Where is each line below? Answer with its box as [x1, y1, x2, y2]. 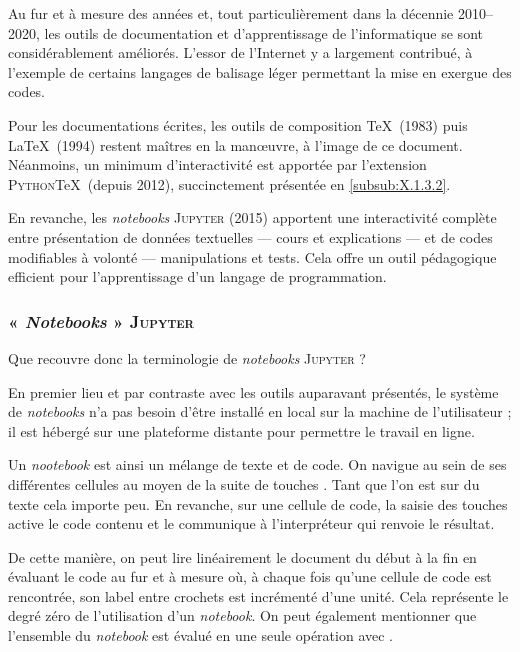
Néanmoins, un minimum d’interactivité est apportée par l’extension [8, 154, 427, 175]
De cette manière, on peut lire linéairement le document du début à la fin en [8, 546, 477, 567]
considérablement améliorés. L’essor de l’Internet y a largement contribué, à [8, 42, 473, 63]
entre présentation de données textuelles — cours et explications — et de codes [8, 226, 493, 247]
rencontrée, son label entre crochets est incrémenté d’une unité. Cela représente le [8, 585, 509, 606]
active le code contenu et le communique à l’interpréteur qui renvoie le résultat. [8, 513, 495, 534]
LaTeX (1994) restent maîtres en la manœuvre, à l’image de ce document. [8, 134, 463, 155]
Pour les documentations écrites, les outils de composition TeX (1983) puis [8, 114, 468, 135]
